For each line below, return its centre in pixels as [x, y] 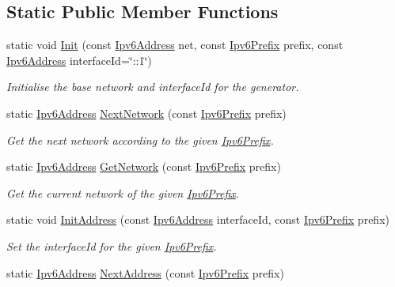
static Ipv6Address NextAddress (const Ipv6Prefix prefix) [145, 272]
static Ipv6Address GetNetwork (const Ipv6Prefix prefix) [144, 166]
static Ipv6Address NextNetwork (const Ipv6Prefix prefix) [146, 113]
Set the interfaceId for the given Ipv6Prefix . [112, 245]
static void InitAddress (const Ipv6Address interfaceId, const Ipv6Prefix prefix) [198, 219]
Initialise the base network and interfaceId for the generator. [153, 87]
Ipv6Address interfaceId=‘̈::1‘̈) [79, 60]
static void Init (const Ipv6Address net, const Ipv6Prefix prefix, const [175, 45]
